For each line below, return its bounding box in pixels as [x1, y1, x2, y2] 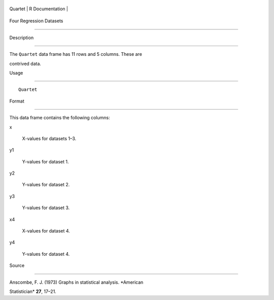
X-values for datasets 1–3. [22, 135, 77, 142]
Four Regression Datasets [9, 18, 63, 24]
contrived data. [9, 60, 42, 66]
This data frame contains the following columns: [9, 115, 110, 121]
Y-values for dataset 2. [22, 182, 70, 188]
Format [9, 98, 25, 104]
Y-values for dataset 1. [22, 158, 69, 164]
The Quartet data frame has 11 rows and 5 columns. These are [9, 51, 142, 57]
